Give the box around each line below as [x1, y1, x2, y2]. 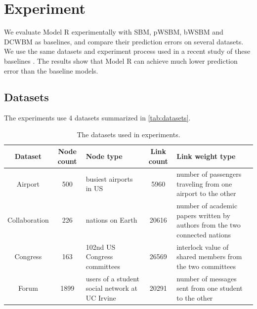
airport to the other [176, 188, 236, 198]
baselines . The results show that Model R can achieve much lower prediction [4, 55, 238, 66]
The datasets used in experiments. [77, 129, 180, 139]
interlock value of [176, 241, 229, 252]
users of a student [86, 273, 140, 283]
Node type [86, 151, 123, 161]
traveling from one [176, 178, 232, 189]
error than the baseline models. [4, 65, 98, 76]
